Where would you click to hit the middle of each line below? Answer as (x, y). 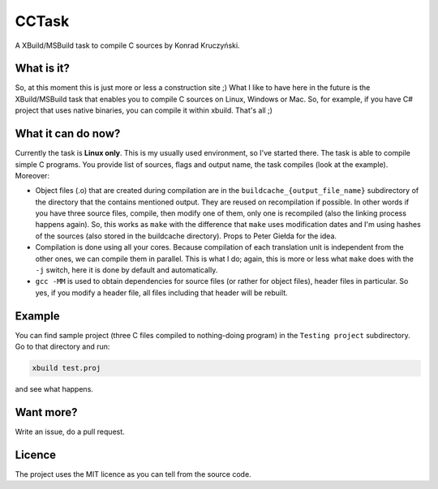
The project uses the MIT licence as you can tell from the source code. (133, 474)
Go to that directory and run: (62, 347)
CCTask (42, 21)
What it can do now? (68, 134)
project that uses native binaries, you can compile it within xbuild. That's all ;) (144, 110)
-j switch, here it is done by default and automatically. (127, 270)
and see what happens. (54, 389)
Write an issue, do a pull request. (70, 431)
